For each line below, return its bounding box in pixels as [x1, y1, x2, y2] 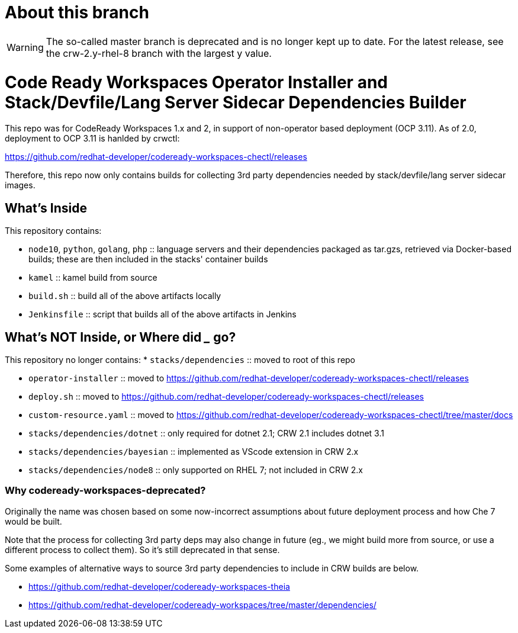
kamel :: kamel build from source [28, 272, 157, 283]
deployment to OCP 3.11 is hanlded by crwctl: [5, 133, 180, 144]
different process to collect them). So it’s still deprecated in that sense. [5, 544, 280, 555]
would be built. [5, 516, 62, 526]
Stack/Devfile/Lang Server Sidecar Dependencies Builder [5, 92, 466, 113]
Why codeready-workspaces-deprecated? [5, 484, 206, 497]
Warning [7, 41, 44, 53]
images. [5, 180, 36, 191]
